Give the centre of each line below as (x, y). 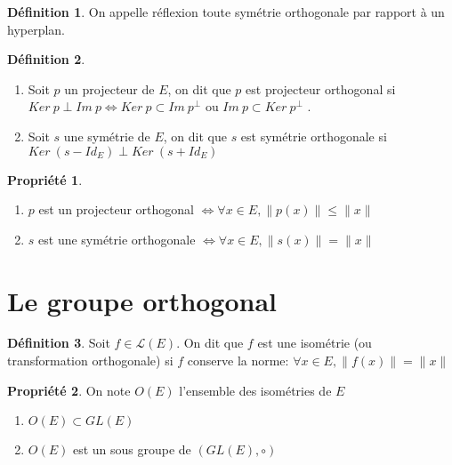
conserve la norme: (238, 361)
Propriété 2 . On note (69, 390)
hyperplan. (36, 29)
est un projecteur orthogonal (116, 209)
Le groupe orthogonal (142, 300)
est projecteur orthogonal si (321, 88)
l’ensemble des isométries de (255, 390)
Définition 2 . (46, 59)
